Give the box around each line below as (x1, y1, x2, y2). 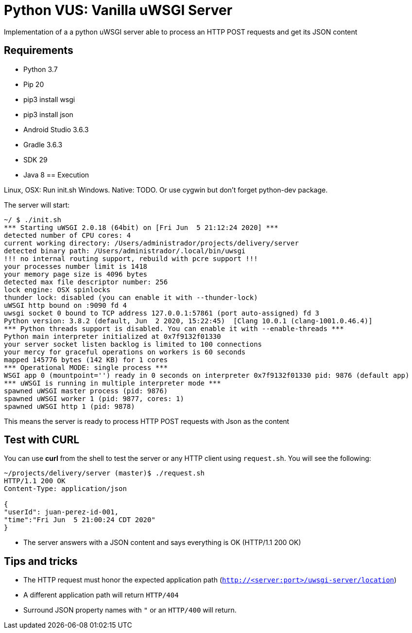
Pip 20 (23, 80, 44, 88)
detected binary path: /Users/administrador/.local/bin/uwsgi (4, 246, 246, 255)
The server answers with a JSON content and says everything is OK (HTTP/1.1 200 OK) (23, 538, 301, 547)
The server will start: (4, 200, 69, 209)
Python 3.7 (23, 65, 58, 73)
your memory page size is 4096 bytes (4, 270, 148, 278)
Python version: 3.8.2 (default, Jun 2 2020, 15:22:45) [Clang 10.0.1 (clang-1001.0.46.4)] (4, 316, 373, 325)
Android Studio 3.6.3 (23, 125, 89, 134)
